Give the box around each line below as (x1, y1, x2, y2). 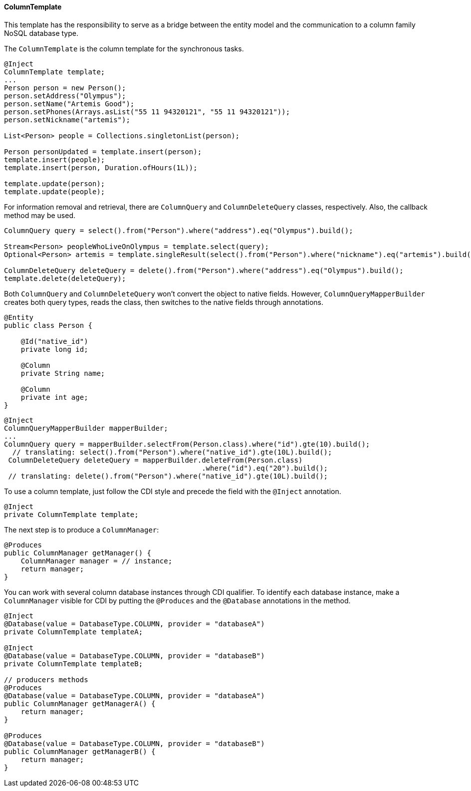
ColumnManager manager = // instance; (20, 556, 173, 565)
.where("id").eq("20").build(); (202, 464, 328, 472)
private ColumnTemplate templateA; (4, 627, 143, 636)
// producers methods (4, 675, 88, 684)
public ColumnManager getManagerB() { (4, 747, 156, 756)
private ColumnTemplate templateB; (4, 659, 143, 668)
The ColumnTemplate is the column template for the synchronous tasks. (4, 44, 244, 53)
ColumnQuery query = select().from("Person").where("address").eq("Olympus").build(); (4, 226, 353, 235)
